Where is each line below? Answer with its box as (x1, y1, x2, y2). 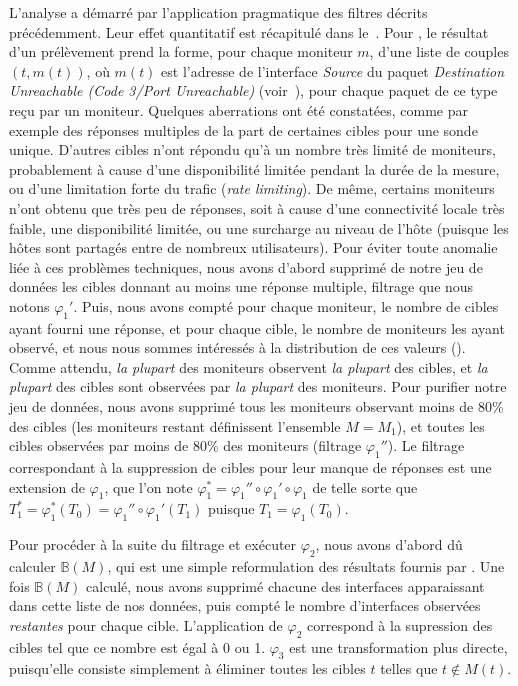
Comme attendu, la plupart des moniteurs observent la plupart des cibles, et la (9, 356, 488, 377)
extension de (9, 476, 85, 497)
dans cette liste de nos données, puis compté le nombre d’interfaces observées (9, 595, 481, 616)
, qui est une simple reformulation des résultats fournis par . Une (107, 556, 505, 577)
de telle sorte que (312, 476, 418, 497)
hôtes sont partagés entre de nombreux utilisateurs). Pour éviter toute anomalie (9, 237, 498, 258)
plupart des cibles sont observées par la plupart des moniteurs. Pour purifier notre (9, 376, 507, 397)
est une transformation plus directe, (289, 636, 508, 657)
